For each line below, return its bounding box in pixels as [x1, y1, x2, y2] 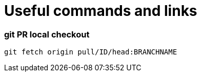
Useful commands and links [4, 2, 197, 20]
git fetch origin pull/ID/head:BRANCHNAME [4, 48, 177, 56]
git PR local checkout [4, 29, 90, 40]
